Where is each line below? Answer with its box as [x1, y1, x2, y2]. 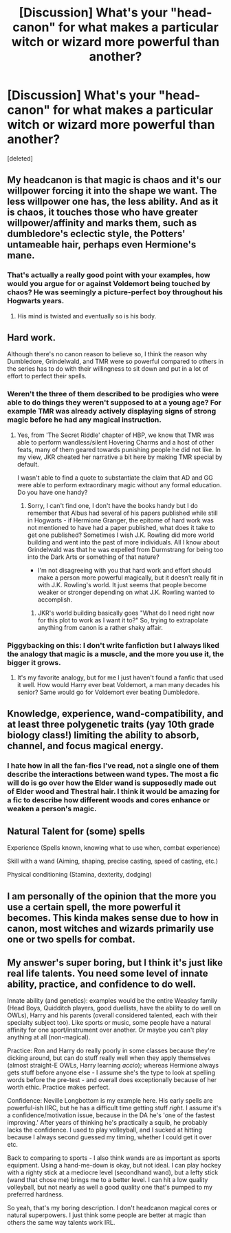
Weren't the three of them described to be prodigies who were [7, 389, 219, 399]
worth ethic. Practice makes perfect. [7, 1083, 111, 1092]
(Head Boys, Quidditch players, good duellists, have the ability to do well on [7, 1004, 221, 1012]
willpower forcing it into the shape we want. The [7, 185, 217, 197]
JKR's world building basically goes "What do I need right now [37, 609, 214, 617]
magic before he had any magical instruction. [7, 415, 162, 425]
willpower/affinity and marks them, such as [7, 217, 197, 229]
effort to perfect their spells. [7, 372, 87, 380]
